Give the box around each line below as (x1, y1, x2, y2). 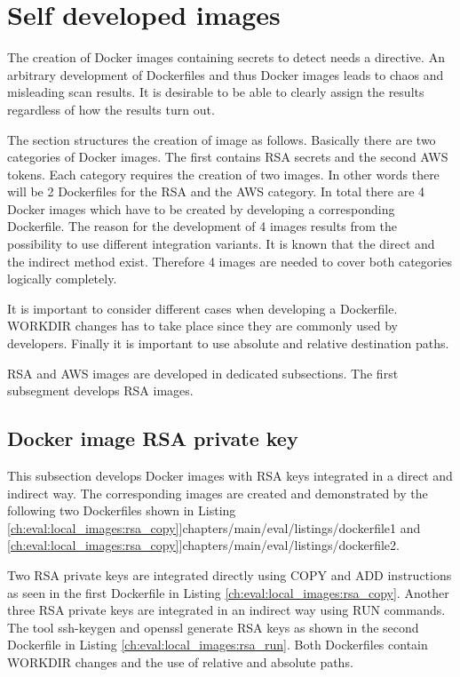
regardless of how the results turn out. (7, 100, 215, 118)
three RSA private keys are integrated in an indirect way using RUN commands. (7, 601, 446, 619)
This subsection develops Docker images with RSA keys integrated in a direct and (7, 466, 453, 485)
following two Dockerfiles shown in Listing (7, 501, 236, 520)
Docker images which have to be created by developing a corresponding (7, 199, 395, 218)
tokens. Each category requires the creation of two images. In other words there (7, 164, 440, 183)
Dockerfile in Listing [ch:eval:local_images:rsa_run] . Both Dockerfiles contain (7, 635, 428, 654)
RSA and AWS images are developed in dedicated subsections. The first (7, 363, 399, 382)
